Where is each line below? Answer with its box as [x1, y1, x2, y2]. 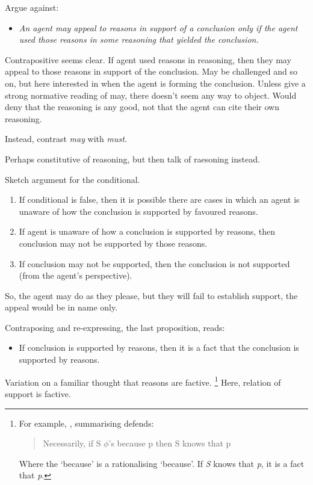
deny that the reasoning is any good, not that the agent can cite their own [5, 100, 280, 113]
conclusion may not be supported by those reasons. [19, 236, 208, 249]
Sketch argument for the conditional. [5, 173, 140, 185]
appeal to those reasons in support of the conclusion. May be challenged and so [5, 65, 297, 78]
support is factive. [5, 387, 71, 400]
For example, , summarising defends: [19, 416, 154, 429]
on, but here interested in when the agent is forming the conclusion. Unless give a [5, 76, 306, 89]
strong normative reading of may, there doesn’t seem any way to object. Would [5, 88, 297, 101]
